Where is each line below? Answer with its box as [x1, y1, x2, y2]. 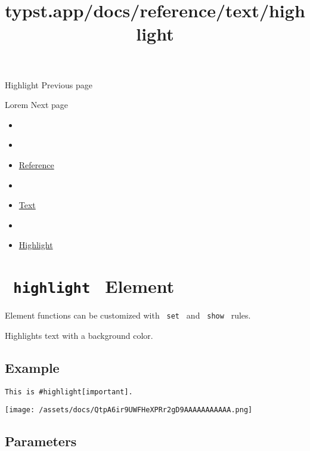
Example [5, 358, 60, 376]
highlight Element [13, 274, 175, 298]
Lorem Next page [5, 98, 68, 111]
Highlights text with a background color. [5, 329, 153, 341]
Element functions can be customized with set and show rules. [5, 309, 251, 322]
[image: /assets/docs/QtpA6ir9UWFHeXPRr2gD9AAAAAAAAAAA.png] [5, 406, 253, 415]
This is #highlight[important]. [5, 387, 133, 396]
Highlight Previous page [5, 78, 92, 91]
